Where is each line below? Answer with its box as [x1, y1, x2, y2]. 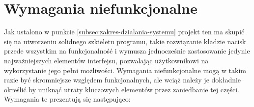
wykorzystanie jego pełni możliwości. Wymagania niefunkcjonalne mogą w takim [4, 65, 246, 75]
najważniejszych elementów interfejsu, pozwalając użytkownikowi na [4, 55, 209, 65]
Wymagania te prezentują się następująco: [4, 94, 131, 104]
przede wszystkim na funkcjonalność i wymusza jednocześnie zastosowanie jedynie [4, 46, 250, 56]
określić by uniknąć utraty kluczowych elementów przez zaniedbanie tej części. [4, 84, 239, 94]
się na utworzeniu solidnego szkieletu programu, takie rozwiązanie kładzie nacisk [4, 36, 246, 46]
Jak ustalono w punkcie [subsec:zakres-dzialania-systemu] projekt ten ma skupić [4, 27, 245, 37]
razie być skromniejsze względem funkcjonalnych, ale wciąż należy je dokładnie [4, 75, 241, 85]
